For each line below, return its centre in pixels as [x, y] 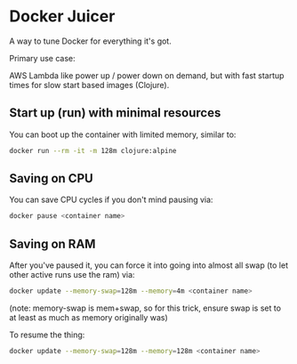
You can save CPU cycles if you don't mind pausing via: [111, 200]
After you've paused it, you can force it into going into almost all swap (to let [149, 265]
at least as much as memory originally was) [89, 317]
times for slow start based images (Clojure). [89, 85]
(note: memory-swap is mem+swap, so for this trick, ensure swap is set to [145, 308]
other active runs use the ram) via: [72, 275]
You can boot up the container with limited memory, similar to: [123, 134]
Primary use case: [42, 58]
